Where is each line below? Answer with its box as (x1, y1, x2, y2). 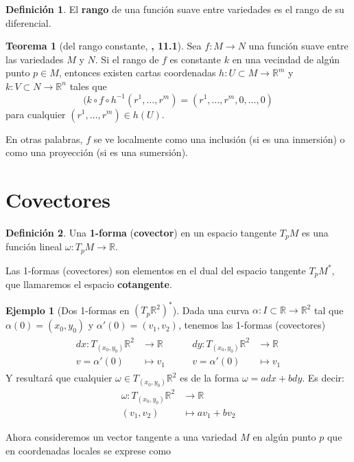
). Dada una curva (172, 302, 250, 317)
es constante (169, 52, 222, 66)
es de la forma (180, 371, 239, 385)
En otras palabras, (5, 131, 83, 146)
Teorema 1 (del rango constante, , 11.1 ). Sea (5, 38, 202, 53)
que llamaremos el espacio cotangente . (5, 277, 172, 291)
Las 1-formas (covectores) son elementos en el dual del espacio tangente (5, 263, 306, 277)
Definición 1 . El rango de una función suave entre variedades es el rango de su (5, 2, 344, 16)
